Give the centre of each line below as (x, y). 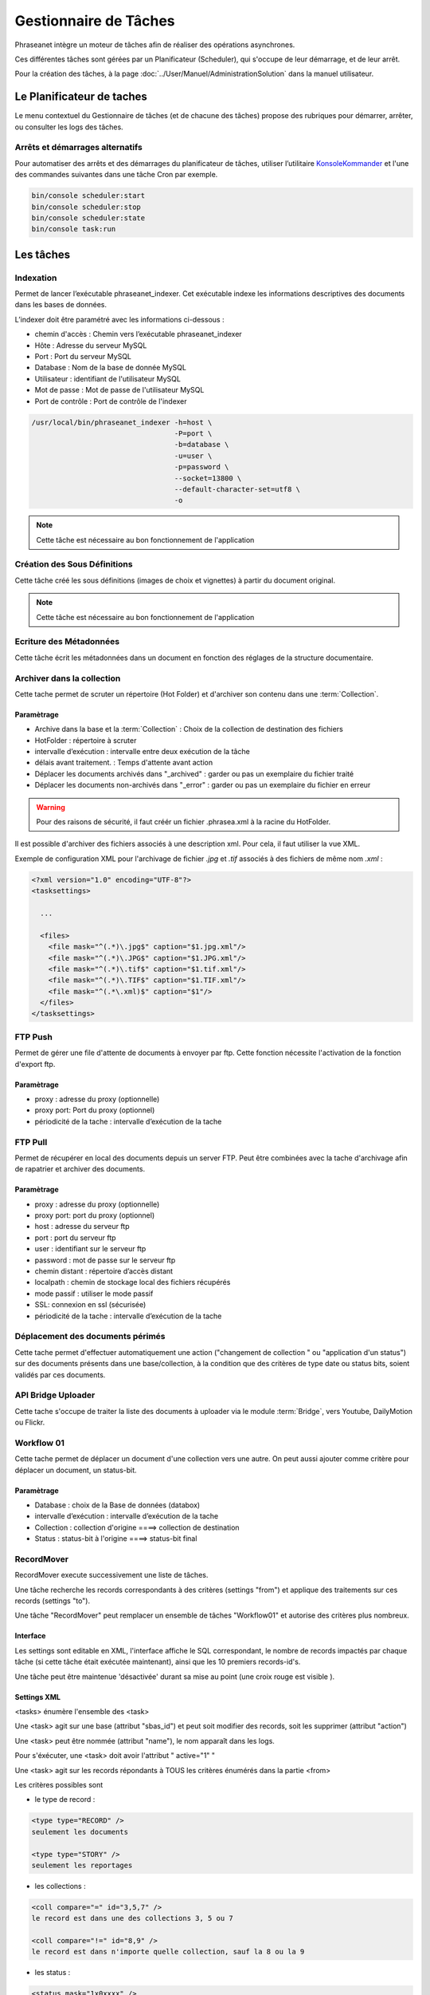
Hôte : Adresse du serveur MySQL (91, 345)
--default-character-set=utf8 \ (237, 489)
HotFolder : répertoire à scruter (86, 740)
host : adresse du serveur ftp (82, 1227)
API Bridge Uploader (55, 1395)
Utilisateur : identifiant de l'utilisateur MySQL (107, 378)
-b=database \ (201, 444)
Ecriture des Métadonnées (67, 642)
